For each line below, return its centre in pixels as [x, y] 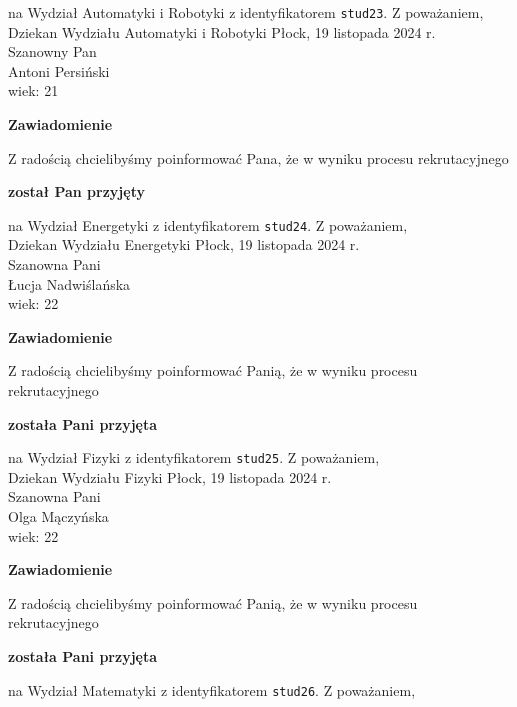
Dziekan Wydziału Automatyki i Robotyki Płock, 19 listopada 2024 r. [222, 31]
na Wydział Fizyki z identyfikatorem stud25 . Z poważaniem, [194, 457]
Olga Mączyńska [58, 516]
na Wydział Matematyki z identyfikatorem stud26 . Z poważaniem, [212, 689]
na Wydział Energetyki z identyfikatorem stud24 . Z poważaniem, [208, 224]
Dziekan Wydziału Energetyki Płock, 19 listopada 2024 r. [184, 244]
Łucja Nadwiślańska [69, 283]
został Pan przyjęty [76, 191]
